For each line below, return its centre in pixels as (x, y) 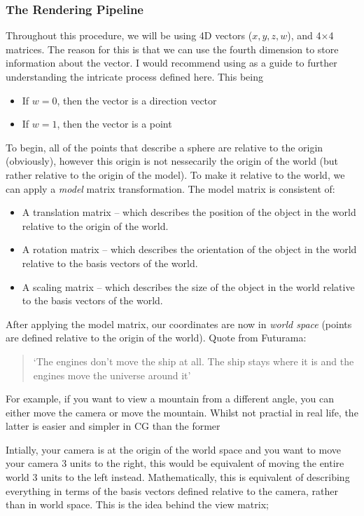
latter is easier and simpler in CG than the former (113, 426)
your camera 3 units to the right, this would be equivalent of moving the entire (175, 463)
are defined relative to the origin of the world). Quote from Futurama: (156, 338)
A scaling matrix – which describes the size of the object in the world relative (188, 286)
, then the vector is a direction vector (137, 100)
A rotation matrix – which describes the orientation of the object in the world (189, 249)
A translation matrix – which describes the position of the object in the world (189, 212)
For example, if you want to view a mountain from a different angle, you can (170, 399)
